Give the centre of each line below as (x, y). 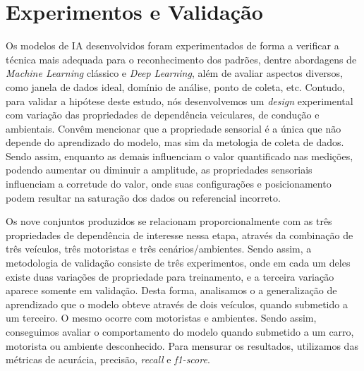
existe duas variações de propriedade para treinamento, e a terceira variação (170, 276)
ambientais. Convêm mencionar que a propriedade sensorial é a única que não (174, 128)
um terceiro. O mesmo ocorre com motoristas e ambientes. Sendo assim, (161, 318)
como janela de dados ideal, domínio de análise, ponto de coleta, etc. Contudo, (175, 86)
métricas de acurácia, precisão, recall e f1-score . (108, 359)
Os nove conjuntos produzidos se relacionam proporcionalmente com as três (169, 221)
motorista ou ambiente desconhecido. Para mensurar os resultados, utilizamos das (182, 345)
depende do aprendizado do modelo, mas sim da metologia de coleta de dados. (175, 142)
